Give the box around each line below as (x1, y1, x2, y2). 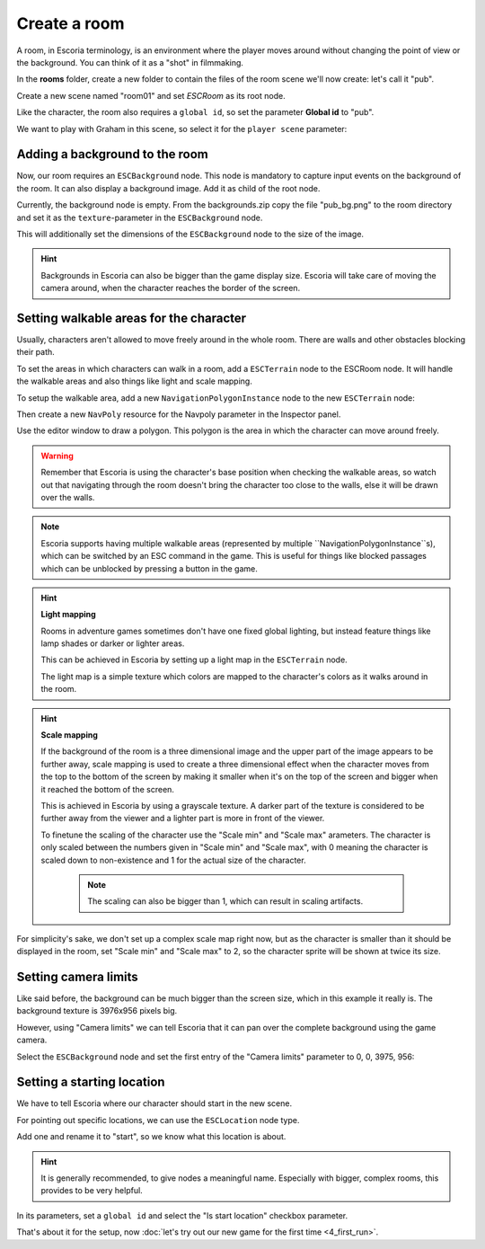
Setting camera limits (16, 969, 138, 984)
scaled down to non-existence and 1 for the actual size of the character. (40, 855, 306, 865)
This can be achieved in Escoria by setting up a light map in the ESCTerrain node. (40, 654, 348, 665)
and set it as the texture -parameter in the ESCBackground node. (16, 212, 263, 223)
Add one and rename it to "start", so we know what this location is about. (16, 1131, 287, 1142)
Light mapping (40, 609, 96, 620)
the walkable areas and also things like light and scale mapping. (16, 376, 253, 386)
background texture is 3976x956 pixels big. (16, 1005, 178, 1016)
